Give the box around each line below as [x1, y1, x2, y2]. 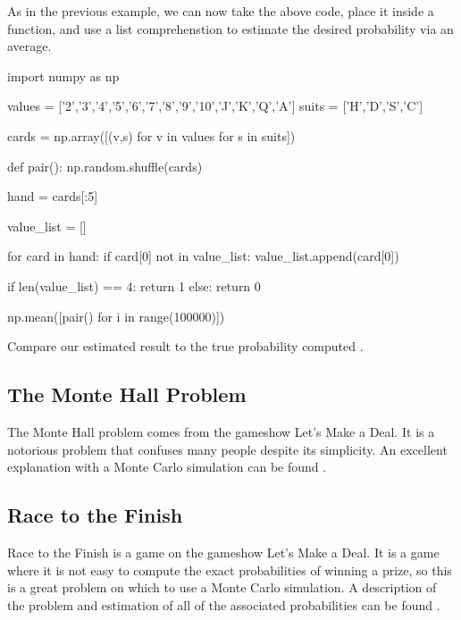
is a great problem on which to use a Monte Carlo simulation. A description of [7, 578, 437, 597]
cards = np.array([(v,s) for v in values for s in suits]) [7, 126, 296, 145]
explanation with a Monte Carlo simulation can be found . [7, 457, 327, 476]
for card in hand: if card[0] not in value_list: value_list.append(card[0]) [7, 247, 399, 265]
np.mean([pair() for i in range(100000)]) [7, 306, 225, 325]
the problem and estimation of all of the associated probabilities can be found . [7, 595, 440, 614]
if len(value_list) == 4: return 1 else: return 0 [7, 276, 261, 295]
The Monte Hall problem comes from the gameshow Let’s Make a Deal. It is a [7, 422, 435, 440]
